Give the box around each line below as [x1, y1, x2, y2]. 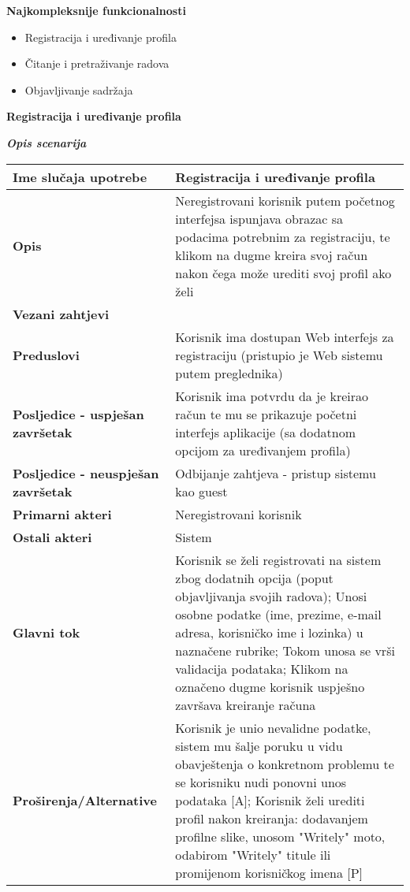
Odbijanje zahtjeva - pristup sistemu [175, 463, 376, 482]
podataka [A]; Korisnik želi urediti [175, 790, 365, 809]
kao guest [175, 481, 228, 500]
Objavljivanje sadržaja [24, 81, 133, 98]
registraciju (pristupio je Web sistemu [175, 345, 383, 364]
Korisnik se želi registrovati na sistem [175, 550, 382, 569]
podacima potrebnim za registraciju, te [175, 227, 390, 246]
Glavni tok [13, 623, 80, 641]
